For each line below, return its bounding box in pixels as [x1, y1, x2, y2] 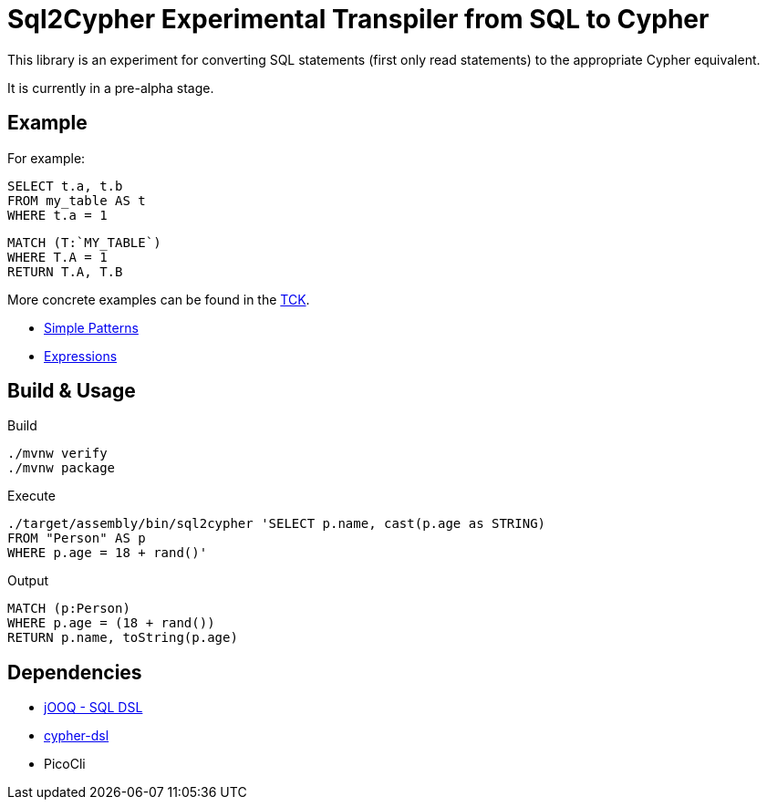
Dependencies [7, 660, 142, 684]
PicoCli [44, 756, 86, 772]
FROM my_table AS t [7, 192, 146, 208]
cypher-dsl [44, 728, 109, 744]
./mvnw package [7, 460, 116, 476]
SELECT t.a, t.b [7, 178, 123, 193]
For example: [7, 150, 86, 166]
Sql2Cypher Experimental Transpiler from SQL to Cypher [7, 4, 710, 35]
